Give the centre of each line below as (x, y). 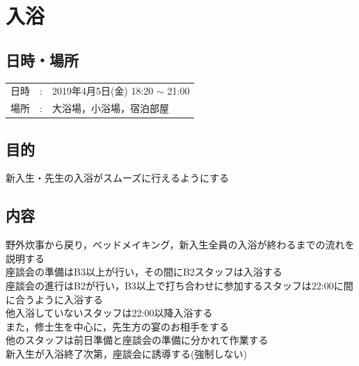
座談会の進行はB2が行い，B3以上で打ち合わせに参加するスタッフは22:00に (175, 286)
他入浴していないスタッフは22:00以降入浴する (109, 313)
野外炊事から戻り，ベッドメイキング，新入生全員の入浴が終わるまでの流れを (180, 245)
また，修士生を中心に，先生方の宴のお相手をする (118, 326)
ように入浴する (69, 299)
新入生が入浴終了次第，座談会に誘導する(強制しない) (126, 354)
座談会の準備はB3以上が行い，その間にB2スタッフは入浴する (144, 272)
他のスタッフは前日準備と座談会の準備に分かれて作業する (137, 340)
